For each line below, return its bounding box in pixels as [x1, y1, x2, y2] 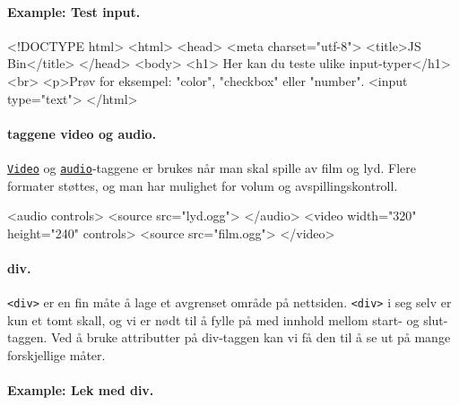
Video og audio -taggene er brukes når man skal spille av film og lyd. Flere [7, 158, 416, 177]
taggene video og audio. [7, 124, 157, 142]
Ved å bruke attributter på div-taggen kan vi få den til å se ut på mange [50, 328, 451, 347]
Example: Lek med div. [7, 381, 154, 400]
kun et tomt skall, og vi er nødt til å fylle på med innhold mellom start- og [7, 310, 420, 329]
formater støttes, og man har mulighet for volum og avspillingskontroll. [7, 176, 398, 194]
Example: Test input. [7, 2, 141, 21]
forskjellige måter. [7, 346, 106, 365]
